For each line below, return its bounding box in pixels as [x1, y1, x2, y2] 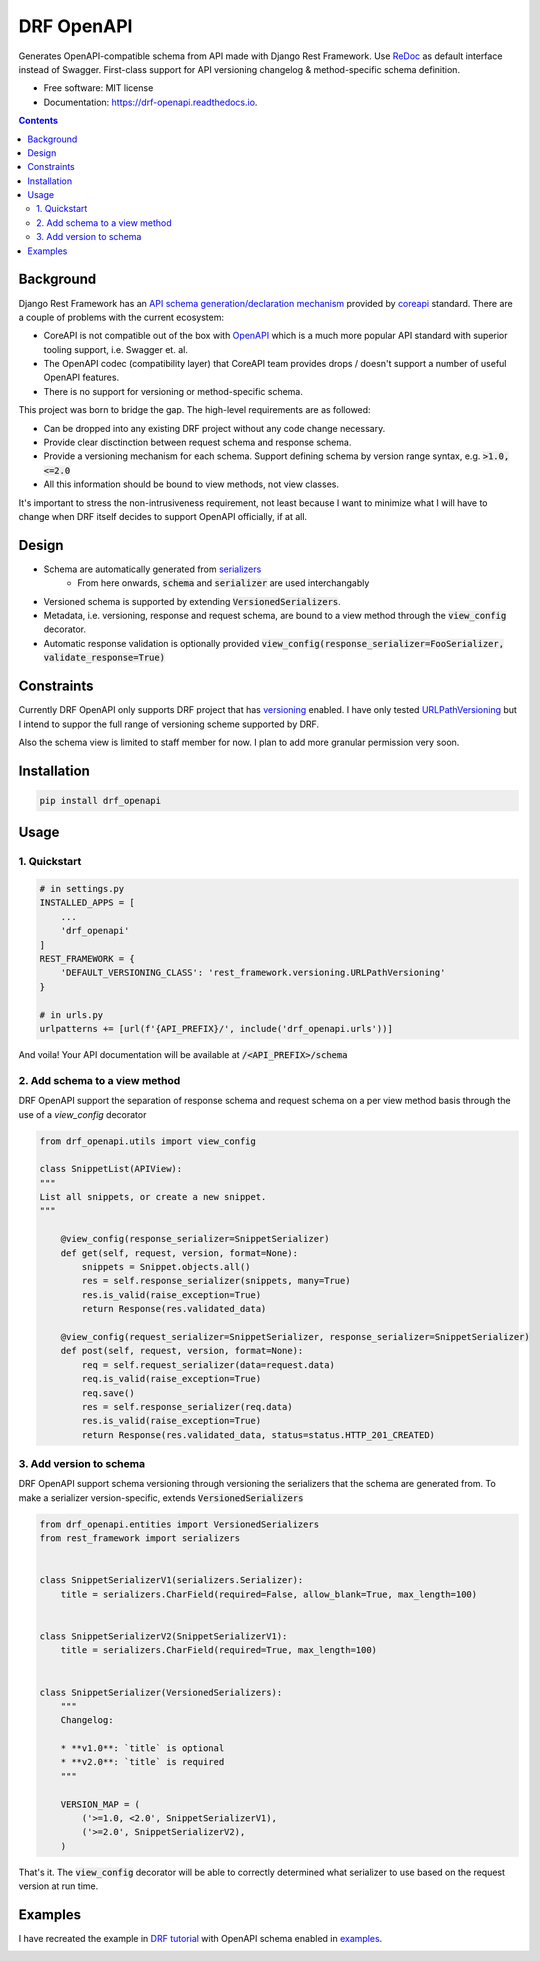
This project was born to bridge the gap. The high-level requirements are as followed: [18, 404, 371, 416]
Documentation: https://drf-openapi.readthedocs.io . [43, 96, 258, 108]
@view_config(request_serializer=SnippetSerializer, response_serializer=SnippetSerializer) [60, 1331, 530, 1342]
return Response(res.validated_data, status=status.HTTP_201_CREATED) [81, 1429, 435, 1440]
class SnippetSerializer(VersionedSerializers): [39, 1686, 283, 1698]
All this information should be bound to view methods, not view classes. [43, 478, 340, 490]
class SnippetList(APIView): [39, 1163, 183, 1175]
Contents [18, 115, 59, 127]
